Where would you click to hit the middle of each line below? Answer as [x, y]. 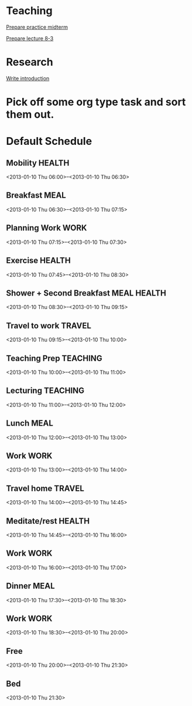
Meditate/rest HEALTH [48, 521]
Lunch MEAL [30, 423]
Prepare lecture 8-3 [30, 38]
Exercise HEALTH [39, 261]
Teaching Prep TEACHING [54, 358]
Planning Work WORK [47, 228]
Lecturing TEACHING [45, 391]
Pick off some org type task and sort [96, 102]
